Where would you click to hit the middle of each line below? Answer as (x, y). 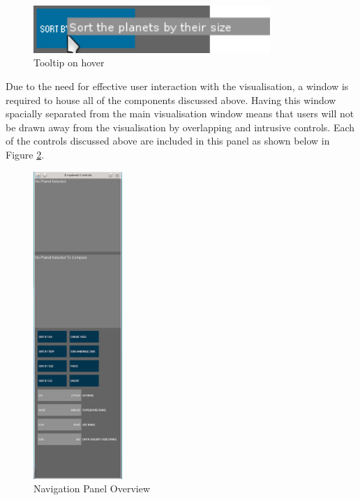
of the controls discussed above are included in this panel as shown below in (168, 141)
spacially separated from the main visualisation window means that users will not (180, 113)
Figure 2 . (25, 154)
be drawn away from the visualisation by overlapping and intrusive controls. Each (180, 127)
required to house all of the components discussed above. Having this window (171, 100)
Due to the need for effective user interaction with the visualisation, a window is (177, 86)
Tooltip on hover (69, 62)
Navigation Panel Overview (92, 488)
